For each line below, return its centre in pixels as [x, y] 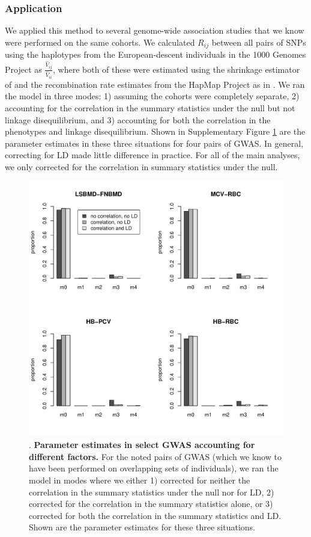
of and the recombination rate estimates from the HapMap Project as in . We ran [155, 84]
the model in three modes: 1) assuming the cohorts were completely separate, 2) [152, 96]
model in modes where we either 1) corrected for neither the [140, 480]
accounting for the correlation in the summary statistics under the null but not [150, 108]
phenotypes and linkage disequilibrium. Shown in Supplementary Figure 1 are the [155, 131]
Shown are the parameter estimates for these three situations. [142, 527]
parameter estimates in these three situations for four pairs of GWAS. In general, [154, 143]
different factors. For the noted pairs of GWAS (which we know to [155, 456]
